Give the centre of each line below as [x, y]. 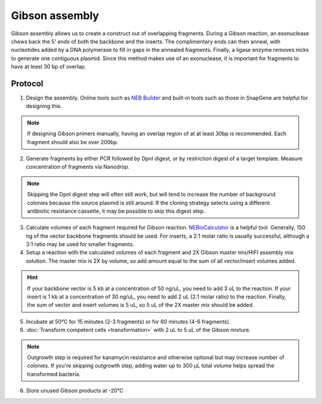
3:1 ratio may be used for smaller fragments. [80, 244]
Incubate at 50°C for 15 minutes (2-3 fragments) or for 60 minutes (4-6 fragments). [128, 321]
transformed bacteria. [54, 374]
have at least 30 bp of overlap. [49, 67]
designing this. [44, 106]
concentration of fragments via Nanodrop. [78, 167]
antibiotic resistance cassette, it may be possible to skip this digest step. [116, 211]
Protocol [27, 83]
